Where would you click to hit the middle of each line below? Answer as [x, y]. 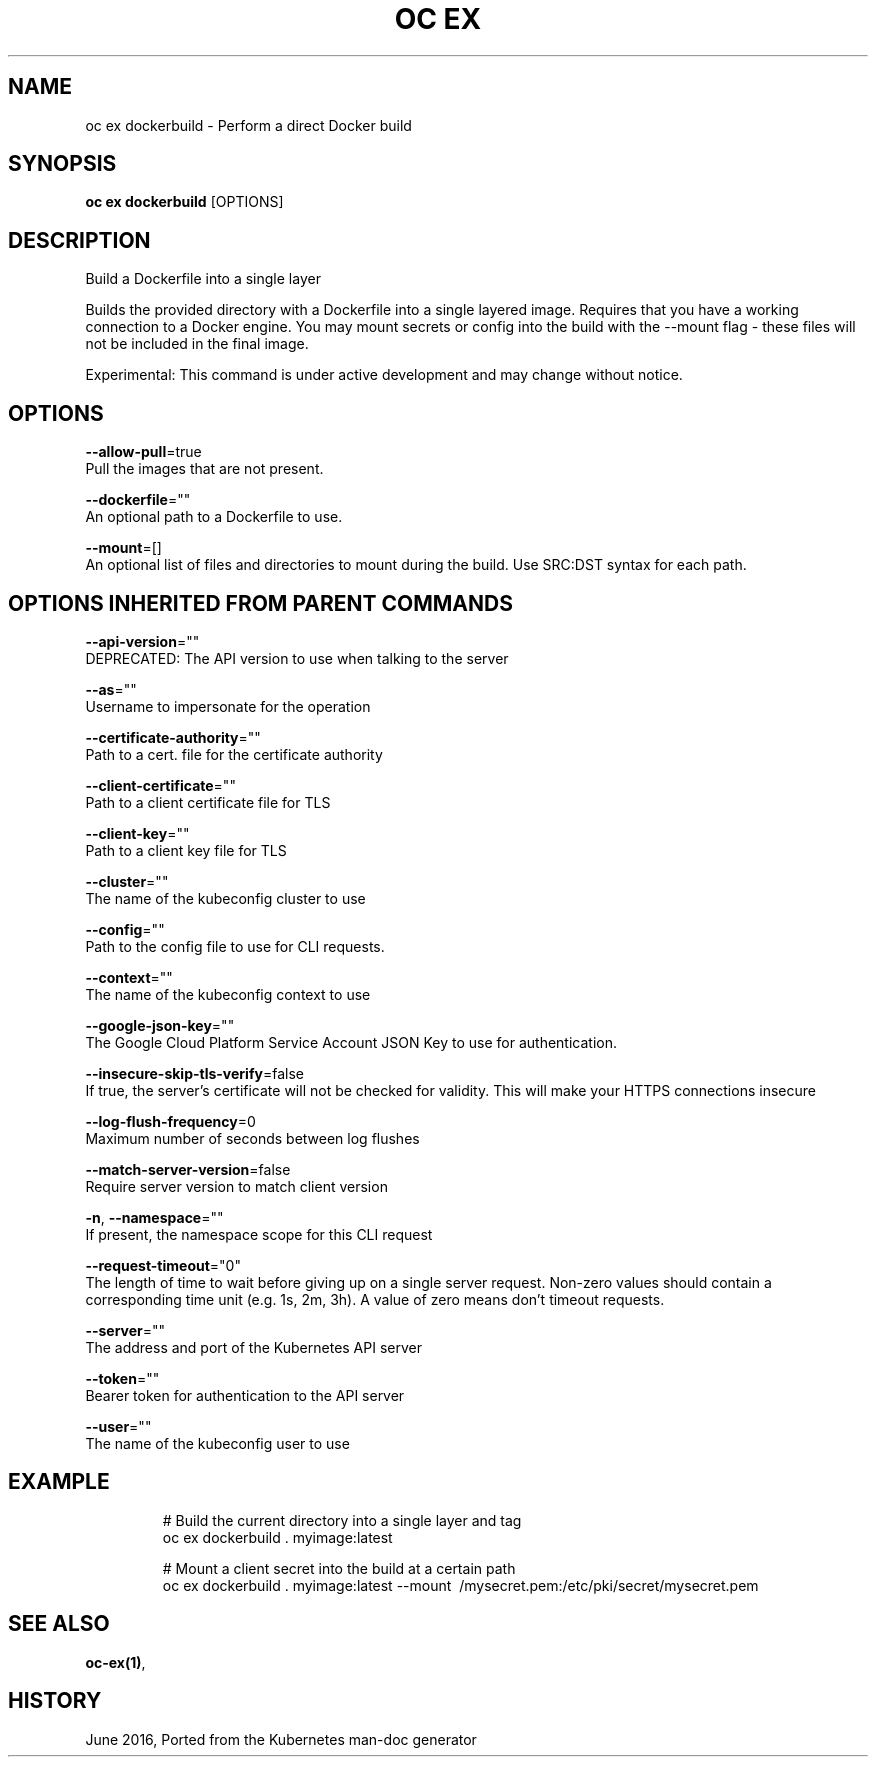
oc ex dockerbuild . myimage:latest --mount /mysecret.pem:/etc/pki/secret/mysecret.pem [460, 1585]
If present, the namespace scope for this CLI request [259, 1234]
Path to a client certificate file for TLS [208, 802]
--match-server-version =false [188, 1169]
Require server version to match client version [236, 1186]
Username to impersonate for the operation [228, 706]
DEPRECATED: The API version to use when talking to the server [297, 658]
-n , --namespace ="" [154, 1217]
